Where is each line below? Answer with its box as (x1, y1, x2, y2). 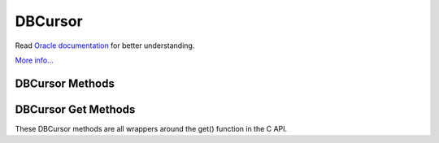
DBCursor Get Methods (15, 102, 136, 116)
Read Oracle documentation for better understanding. (15, 41, 195, 50)
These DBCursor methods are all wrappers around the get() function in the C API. (15, 123, 288, 133)
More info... (15, 55, 54, 65)
